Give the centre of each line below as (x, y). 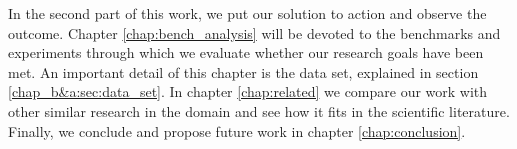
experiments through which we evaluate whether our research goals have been (246, 52)
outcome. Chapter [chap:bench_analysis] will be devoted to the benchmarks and (254, 32)
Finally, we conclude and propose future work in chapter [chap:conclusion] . (237, 130)
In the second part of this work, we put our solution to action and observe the (247, 13)
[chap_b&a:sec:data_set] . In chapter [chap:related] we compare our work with (248, 91)
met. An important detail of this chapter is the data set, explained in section (243, 71)
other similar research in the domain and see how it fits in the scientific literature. (259, 110)
